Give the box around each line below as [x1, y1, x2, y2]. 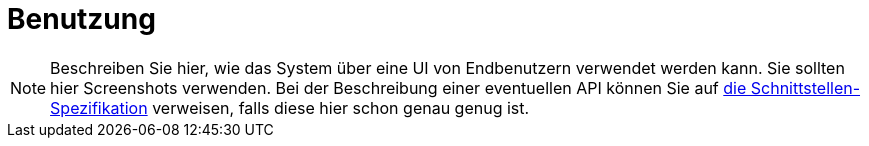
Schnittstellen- [750, 77, 861, 98]
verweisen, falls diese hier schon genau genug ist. [152, 97, 530, 118]
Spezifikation [50, 97, 148, 118]
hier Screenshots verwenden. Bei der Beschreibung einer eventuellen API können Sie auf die [50, 77, 747, 98]
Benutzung [7, 2, 156, 36]
